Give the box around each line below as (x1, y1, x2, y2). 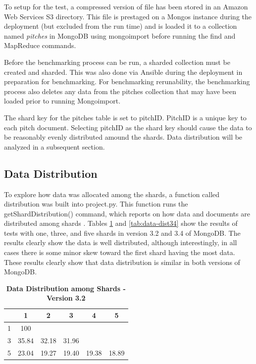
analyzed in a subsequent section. (4, 141, 105, 152)
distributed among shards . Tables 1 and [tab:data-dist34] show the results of (4, 218, 238, 228)
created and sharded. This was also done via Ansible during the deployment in (4, 66, 243, 77)
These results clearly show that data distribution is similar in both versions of (4, 257, 240, 267)
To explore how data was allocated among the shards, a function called (4, 189, 220, 199)
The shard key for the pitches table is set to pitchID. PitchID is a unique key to (4, 112, 247, 122)
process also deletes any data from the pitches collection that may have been (4, 86, 237, 96)
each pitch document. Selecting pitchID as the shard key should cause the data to (4, 122, 252, 132)
